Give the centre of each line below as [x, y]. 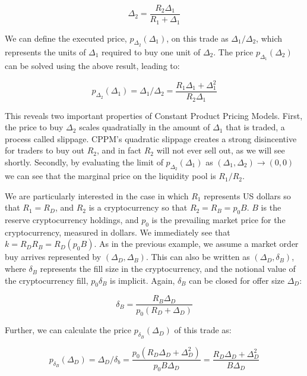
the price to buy [34, 127]
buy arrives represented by [53, 257]
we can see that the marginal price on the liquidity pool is [110, 176]
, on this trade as [197, 38]
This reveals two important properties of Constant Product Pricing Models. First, [154, 115]
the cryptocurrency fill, [47, 280]
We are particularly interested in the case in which [97, 195]
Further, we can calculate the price [68, 330]
